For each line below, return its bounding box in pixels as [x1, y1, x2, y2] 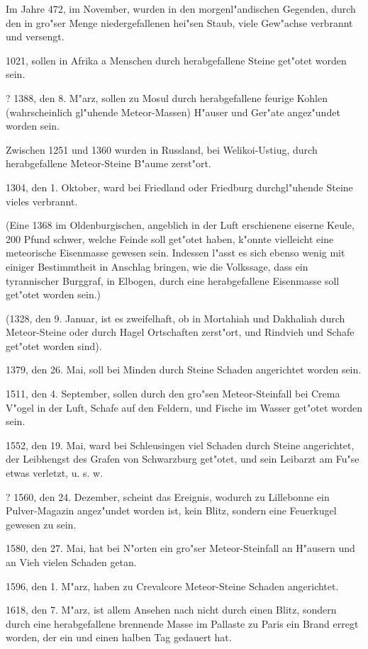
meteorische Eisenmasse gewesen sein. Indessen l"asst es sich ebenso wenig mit [6, 245, 345, 260]
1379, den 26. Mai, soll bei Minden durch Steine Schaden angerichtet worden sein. [6, 362, 362, 377]
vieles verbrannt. [6, 193, 78, 208]
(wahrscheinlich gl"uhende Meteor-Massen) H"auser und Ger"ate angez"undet [6, 104, 340, 119]
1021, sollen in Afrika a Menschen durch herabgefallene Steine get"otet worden [6, 52, 347, 67]
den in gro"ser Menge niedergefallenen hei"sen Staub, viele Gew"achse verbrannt [6, 15, 353, 30]
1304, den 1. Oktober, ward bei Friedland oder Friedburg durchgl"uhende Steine [6, 179, 353, 194]
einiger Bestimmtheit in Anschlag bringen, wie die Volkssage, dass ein [6, 259, 308, 273]
